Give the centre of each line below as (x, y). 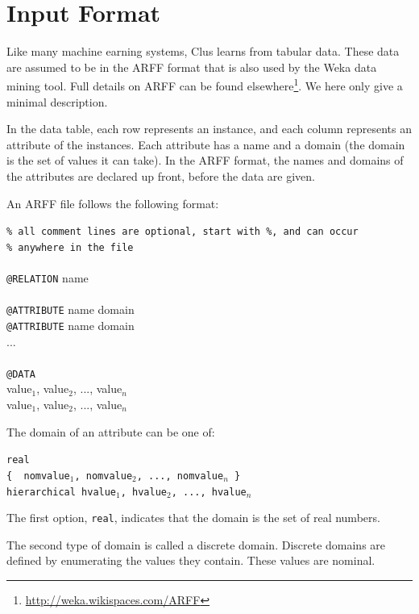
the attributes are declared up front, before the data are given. (161, 175)
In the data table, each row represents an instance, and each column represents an (209, 129)
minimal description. (57, 101)
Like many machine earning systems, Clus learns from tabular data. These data (203, 51)
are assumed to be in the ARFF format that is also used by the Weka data (192, 67)
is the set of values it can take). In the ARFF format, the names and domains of (205, 160)
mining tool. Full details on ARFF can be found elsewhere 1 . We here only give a (205, 84)
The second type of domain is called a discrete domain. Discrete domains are (196, 544)
